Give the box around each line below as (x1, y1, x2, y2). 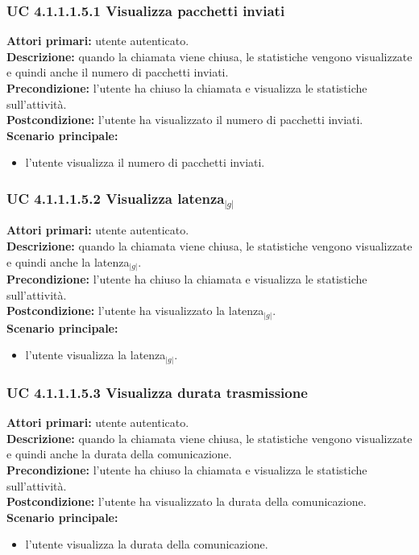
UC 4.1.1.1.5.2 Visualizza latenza (6, 188, 225, 208)
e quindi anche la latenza (6, 253, 130, 270)
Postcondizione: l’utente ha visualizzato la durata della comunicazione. (6, 493, 367, 510)
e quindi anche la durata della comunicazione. (6, 445, 232, 462)
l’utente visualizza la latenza (25, 346, 166, 363)
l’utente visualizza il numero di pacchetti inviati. (25, 154, 265, 171)
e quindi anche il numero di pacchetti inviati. (6, 64, 229, 81)
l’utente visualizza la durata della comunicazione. (25, 536, 268, 553)
